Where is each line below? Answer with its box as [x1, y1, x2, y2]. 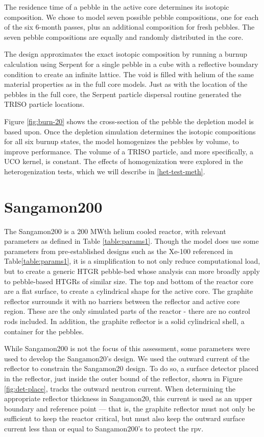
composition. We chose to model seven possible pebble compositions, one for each [4, 11, 259, 22]
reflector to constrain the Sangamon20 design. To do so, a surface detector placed [4, 363, 259, 374]
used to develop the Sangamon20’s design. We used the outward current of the [4, 353, 250, 363]
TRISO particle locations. [4, 99, 85, 109]
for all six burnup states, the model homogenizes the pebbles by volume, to [4, 136, 239, 147]
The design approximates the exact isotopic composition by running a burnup [4, 49, 248, 59]
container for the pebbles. [4, 326, 84, 336]
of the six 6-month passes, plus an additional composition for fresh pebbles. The [4, 21, 255, 32]
